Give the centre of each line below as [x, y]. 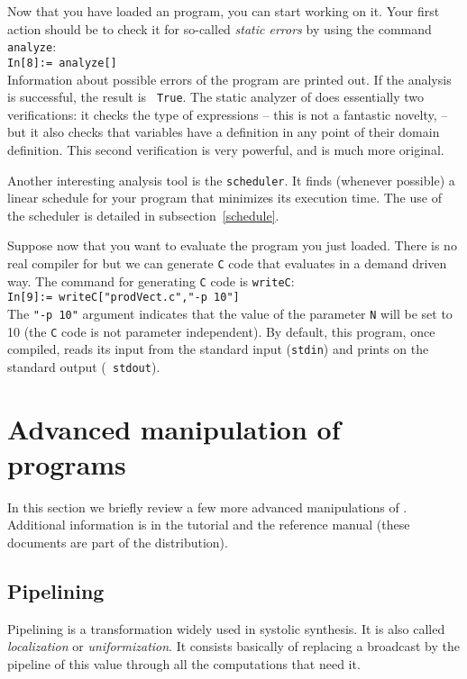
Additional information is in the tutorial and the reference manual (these [209, 525]
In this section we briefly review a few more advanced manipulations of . [207, 507]
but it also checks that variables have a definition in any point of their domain [224, 132]
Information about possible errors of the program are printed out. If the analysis [229, 79]
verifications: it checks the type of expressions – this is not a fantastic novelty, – [228, 114]
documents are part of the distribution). [118, 543]
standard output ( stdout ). [84, 366]
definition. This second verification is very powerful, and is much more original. [226, 149]
